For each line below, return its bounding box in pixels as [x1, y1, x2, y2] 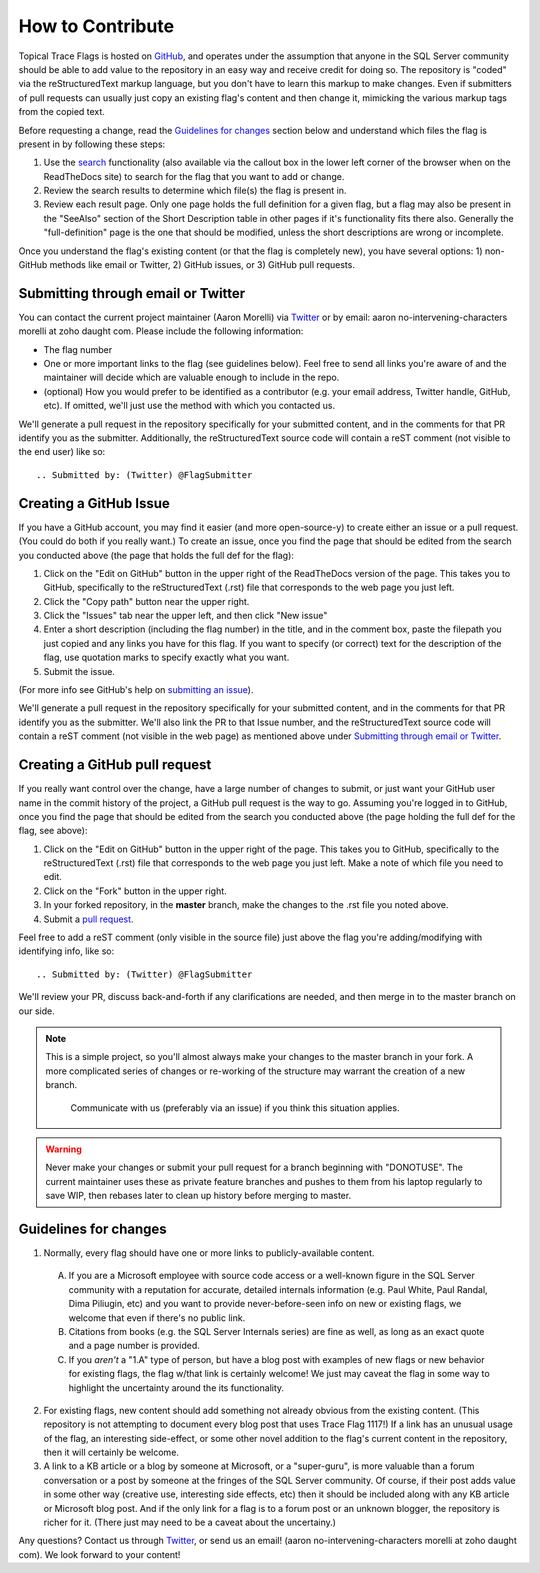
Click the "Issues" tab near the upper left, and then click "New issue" [43, 610, 328, 622]
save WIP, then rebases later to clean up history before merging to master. [45, 1190, 352, 1202]
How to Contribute [18, 15, 175, 37]
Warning [45, 1143, 82, 1155]
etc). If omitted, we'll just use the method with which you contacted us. [43, 400, 335, 412]
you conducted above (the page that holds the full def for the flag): [18, 549, 295, 561]
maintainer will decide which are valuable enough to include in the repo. [43, 371, 340, 384]
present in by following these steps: [18, 138, 166, 150]
